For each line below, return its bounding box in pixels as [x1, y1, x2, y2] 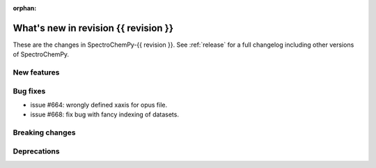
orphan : [13, 4, 37, 12]
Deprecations [13, 146, 60, 156]
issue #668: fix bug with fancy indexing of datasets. [30, 110, 179, 119]
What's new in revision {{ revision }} [13, 22, 174, 34]
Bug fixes [13, 86, 46, 96]
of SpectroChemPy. [13, 50, 70, 59]
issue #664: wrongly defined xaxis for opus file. [30, 101, 168, 109]
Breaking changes [13, 128, 76, 137]
